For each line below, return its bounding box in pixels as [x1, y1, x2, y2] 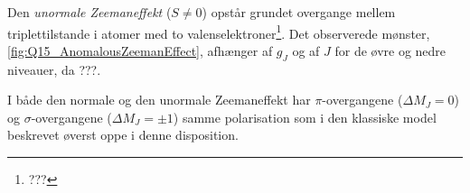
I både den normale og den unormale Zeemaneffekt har [7, 90, 311, 109]
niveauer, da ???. [7, 60, 101, 78]
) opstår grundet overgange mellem [202, 3, 396, 21]
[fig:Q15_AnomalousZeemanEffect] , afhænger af [7, 41, 273, 60]
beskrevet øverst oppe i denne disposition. [7, 125, 239, 144]
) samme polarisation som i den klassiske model [173, 107, 437, 126]
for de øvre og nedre [334, 41, 446, 60]
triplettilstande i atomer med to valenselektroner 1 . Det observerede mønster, [7, 21, 430, 42]
